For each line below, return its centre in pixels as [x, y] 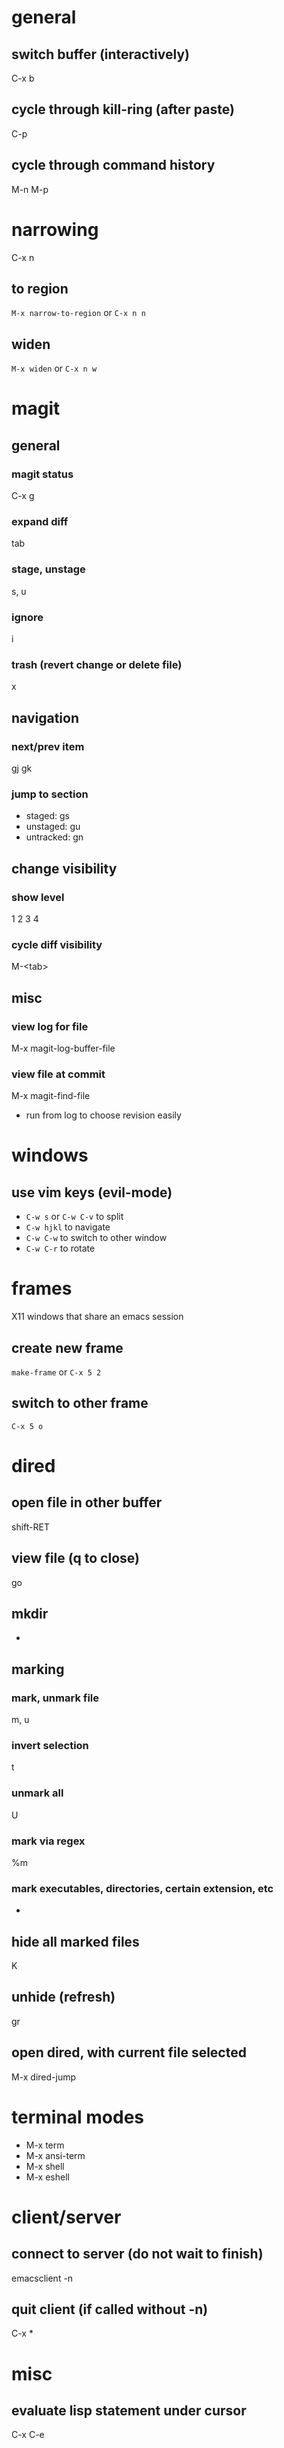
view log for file [50, 1026]
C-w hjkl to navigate [68, 1227]
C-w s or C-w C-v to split [74, 1217]
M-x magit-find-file [51, 1096]
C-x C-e [28, 2435]
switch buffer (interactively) [100, 54]
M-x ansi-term [55, 2155]
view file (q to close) [75, 1558]
